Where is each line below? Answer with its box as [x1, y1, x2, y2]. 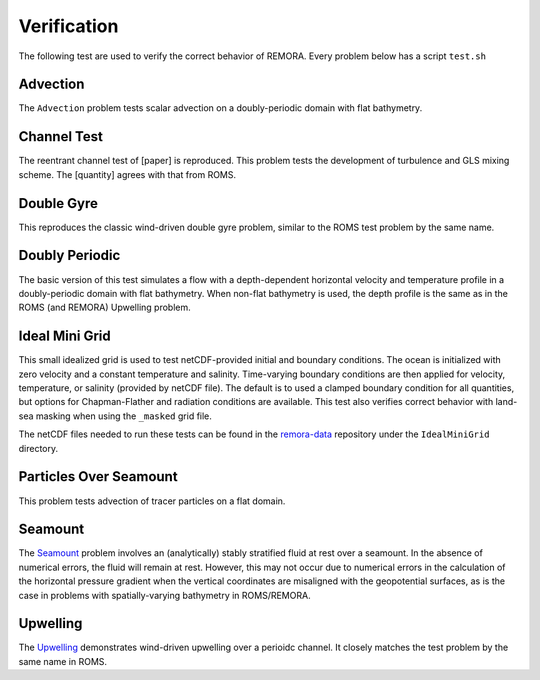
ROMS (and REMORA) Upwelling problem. [18, 301, 192, 314]
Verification [18, 15, 119, 37]
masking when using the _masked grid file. [35, 410, 212, 422]
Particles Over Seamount [18, 468, 179, 485]
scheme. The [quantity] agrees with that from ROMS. [18, 168, 237, 180]
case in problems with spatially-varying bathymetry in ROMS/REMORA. [18, 589, 311, 601]
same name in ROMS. [18, 655, 108, 667]
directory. [18, 442, 59, 454]
